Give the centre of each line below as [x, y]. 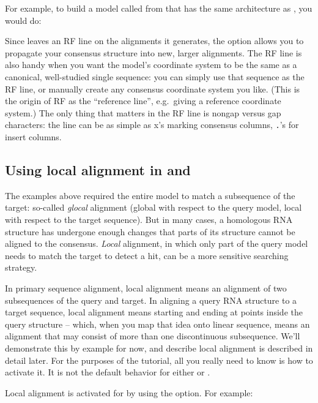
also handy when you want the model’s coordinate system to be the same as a [151, 65]
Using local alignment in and [98, 169]
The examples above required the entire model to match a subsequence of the [150, 195]
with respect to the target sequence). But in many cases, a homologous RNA [149, 219]
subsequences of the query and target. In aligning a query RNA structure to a [151, 300]
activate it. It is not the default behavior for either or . [108, 372]
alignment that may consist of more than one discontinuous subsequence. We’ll [153, 336]
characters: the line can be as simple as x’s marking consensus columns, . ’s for [152, 125]
